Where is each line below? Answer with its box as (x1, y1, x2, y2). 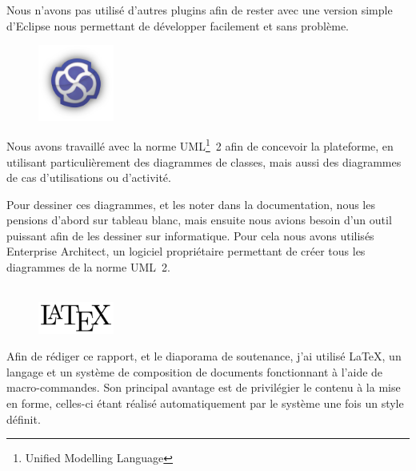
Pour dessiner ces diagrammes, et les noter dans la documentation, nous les (6, 195, 375, 212)
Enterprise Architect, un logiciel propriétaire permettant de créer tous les (6, 243, 366, 260)
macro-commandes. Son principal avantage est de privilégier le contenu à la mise (6, 379, 401, 396)
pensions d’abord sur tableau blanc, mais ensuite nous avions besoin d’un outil (6, 211, 392, 228)
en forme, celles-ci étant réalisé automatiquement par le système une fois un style (6, 394, 404, 411)
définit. (6, 410, 41, 427)
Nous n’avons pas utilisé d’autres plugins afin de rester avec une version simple (6, 2, 393, 18)
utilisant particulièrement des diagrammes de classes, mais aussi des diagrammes (6, 153, 402, 170)
